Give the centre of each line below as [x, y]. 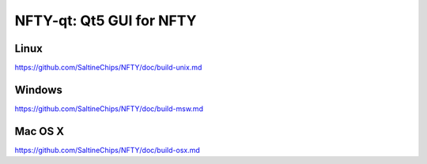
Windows [38, 89]
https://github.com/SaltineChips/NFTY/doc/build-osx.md [108, 150]
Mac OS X [40, 131]
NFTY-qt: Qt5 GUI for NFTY [106, 20]
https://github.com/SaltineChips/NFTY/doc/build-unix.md [108, 68]
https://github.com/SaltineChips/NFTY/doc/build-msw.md [109, 108]
